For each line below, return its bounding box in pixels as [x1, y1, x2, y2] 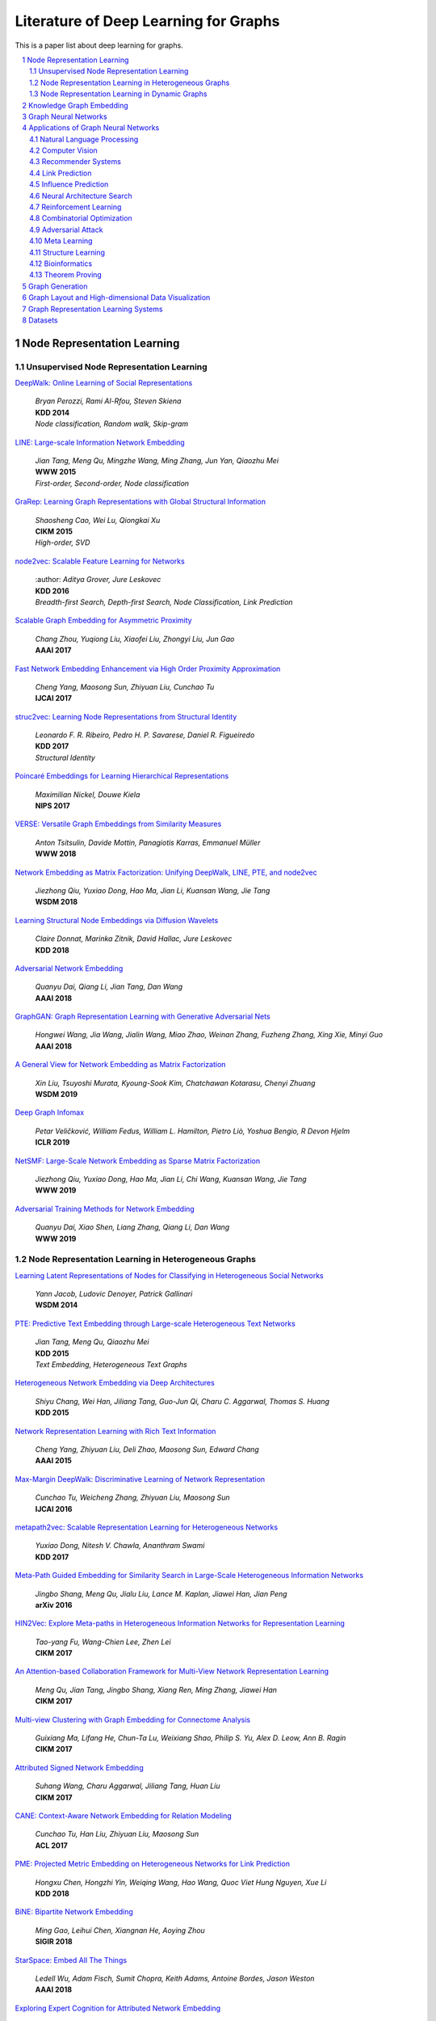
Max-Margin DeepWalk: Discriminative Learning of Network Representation [15, 1474, 266, 1483]
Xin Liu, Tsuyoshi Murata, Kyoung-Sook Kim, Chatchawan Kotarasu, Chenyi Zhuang [35, 1078, 316, 1087]
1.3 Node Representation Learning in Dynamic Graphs [29, 89, 208, 99]
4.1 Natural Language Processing [29, 134, 139, 144]
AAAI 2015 [35, 1456, 73, 1466]
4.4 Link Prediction [29, 168, 92, 178]
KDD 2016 [35, 586, 69, 596]
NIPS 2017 [35, 801, 70, 811]
